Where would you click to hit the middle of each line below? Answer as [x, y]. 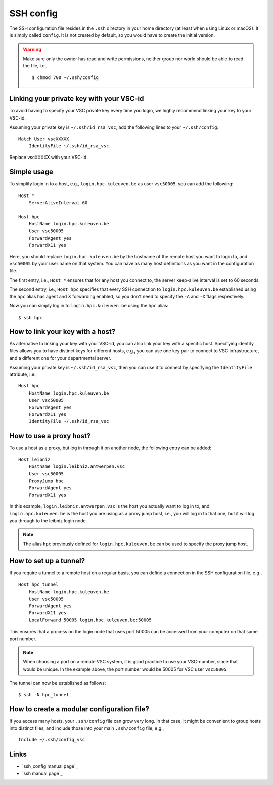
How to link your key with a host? [62, 332]
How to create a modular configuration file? [79, 709]
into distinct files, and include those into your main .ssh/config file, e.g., [87, 728]
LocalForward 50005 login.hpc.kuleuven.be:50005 [90, 620]
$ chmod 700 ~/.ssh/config [65, 77]
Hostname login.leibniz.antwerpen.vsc [77, 467]
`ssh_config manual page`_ [50, 766]
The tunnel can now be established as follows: [58, 683]
